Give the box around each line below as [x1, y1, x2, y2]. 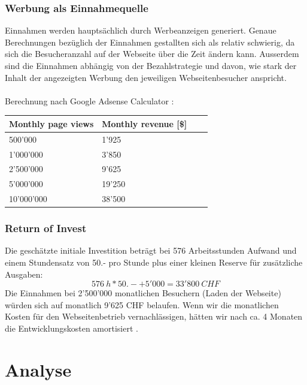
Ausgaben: [5, 267, 43, 280]
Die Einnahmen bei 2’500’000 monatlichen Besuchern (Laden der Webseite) [5, 287, 281, 299]
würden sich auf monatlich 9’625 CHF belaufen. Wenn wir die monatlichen [5, 298, 279, 311]
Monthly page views [9, 117, 94, 130]
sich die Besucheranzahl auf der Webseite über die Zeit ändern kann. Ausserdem [5, 47, 299, 60]
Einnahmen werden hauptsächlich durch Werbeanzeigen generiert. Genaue [5, 24, 276, 37]
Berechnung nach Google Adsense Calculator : [5, 94, 174, 107]
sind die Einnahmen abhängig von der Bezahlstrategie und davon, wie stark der [5, 59, 297, 71]
